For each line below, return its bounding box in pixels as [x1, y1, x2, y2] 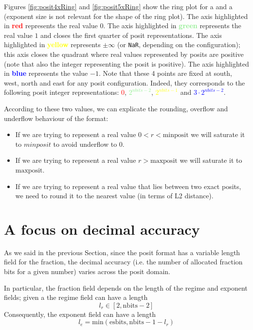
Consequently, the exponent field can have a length [4, 309, 156, 319]
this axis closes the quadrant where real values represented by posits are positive [4, 49, 244, 59]
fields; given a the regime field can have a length [4, 292, 148, 302]
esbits [109, 319, 126, 326]
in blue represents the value [4, 68, 88, 78]
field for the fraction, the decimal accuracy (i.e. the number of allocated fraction [4, 257, 243, 267]
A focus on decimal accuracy [4, 219, 200, 239]
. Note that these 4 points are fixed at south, [98, 68, 232, 78]
